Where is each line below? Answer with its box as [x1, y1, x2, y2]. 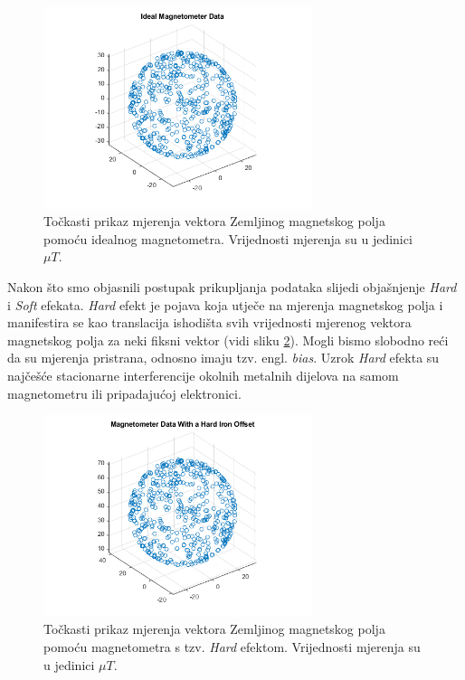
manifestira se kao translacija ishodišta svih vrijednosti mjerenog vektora [7, 313, 412, 332]
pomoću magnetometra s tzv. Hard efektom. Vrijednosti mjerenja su [43, 637, 421, 656]
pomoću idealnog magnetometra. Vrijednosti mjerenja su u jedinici [43, 229, 413, 248]
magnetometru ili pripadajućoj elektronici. [7, 383, 242, 402]
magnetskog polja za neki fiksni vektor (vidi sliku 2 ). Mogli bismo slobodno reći [7, 330, 449, 349]
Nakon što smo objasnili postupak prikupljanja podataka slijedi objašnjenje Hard [7, 277, 457, 296]
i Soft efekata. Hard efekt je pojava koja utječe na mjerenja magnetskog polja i [7, 295, 443, 314]
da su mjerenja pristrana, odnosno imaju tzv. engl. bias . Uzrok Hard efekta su [7, 348, 440, 367]
